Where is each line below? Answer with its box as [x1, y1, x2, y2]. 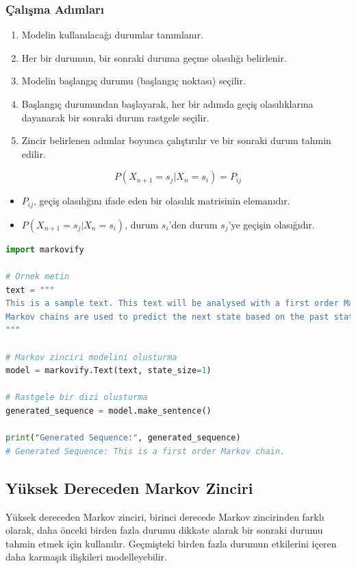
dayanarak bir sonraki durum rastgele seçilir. [21, 110, 209, 124]
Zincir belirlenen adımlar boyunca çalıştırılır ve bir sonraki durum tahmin [21, 133, 331, 147]
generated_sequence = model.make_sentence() [5, 405, 212, 416]
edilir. [21, 146, 46, 161]
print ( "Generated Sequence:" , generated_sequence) [5, 433, 241, 443]
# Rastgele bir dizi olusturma [5, 392, 148, 403]
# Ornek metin [5, 272, 70, 282]
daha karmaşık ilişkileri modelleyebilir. [5, 549, 167, 564]
